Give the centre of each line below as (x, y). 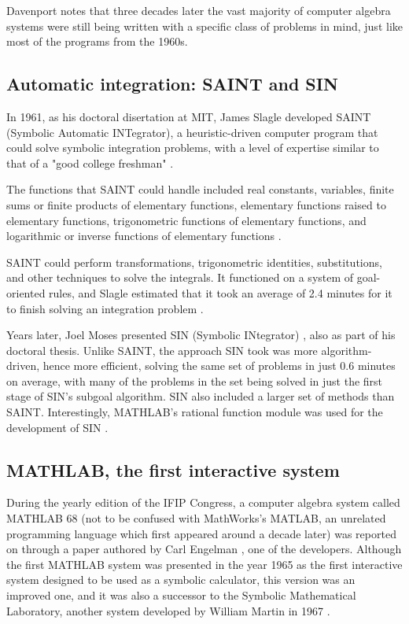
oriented (26, 292)
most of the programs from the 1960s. (97, 41)
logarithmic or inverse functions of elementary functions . (144, 236)
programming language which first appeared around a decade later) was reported (201, 533)
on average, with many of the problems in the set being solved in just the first (195, 380)
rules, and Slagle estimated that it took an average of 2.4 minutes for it (221, 292)
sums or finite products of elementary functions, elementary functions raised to (196, 204)
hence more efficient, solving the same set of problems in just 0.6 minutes (219, 366)
